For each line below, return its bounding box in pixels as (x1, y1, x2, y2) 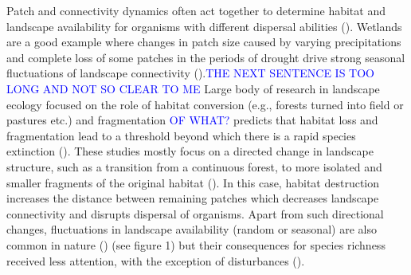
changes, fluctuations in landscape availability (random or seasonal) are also (6, 221, 377, 238)
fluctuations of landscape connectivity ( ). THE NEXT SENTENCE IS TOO (6, 65, 375, 81)
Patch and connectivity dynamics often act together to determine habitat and (6, 2, 386, 18)
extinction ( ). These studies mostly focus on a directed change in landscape (6, 143, 374, 159)
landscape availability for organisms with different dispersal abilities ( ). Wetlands (6, 18, 402, 34)
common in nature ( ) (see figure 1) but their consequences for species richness (6, 236, 386, 253)
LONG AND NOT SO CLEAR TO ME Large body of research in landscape (6, 80, 380, 96)
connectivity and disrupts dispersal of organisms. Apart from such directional (6, 205, 384, 222)
